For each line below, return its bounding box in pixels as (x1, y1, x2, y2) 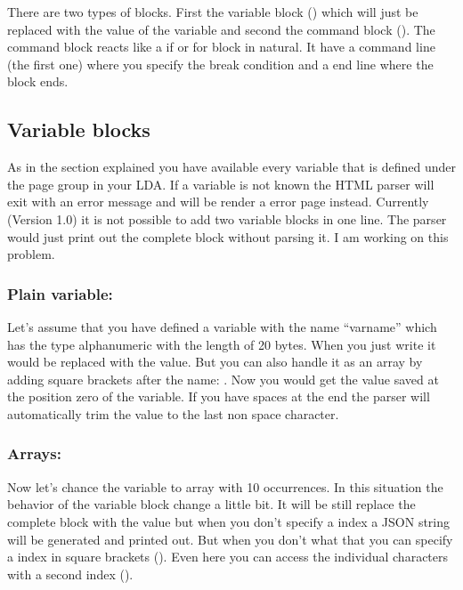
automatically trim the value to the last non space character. (7, 404, 339, 423)
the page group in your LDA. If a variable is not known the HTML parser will (7, 174, 435, 193)
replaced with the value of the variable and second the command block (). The (7, 20, 435, 38)
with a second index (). (7, 564, 134, 583)
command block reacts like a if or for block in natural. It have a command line (7, 37, 435, 56)
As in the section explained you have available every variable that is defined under (7, 158, 456, 176)
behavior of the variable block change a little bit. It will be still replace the (7, 495, 416, 513)
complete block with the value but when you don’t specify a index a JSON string (7, 512, 451, 530)
